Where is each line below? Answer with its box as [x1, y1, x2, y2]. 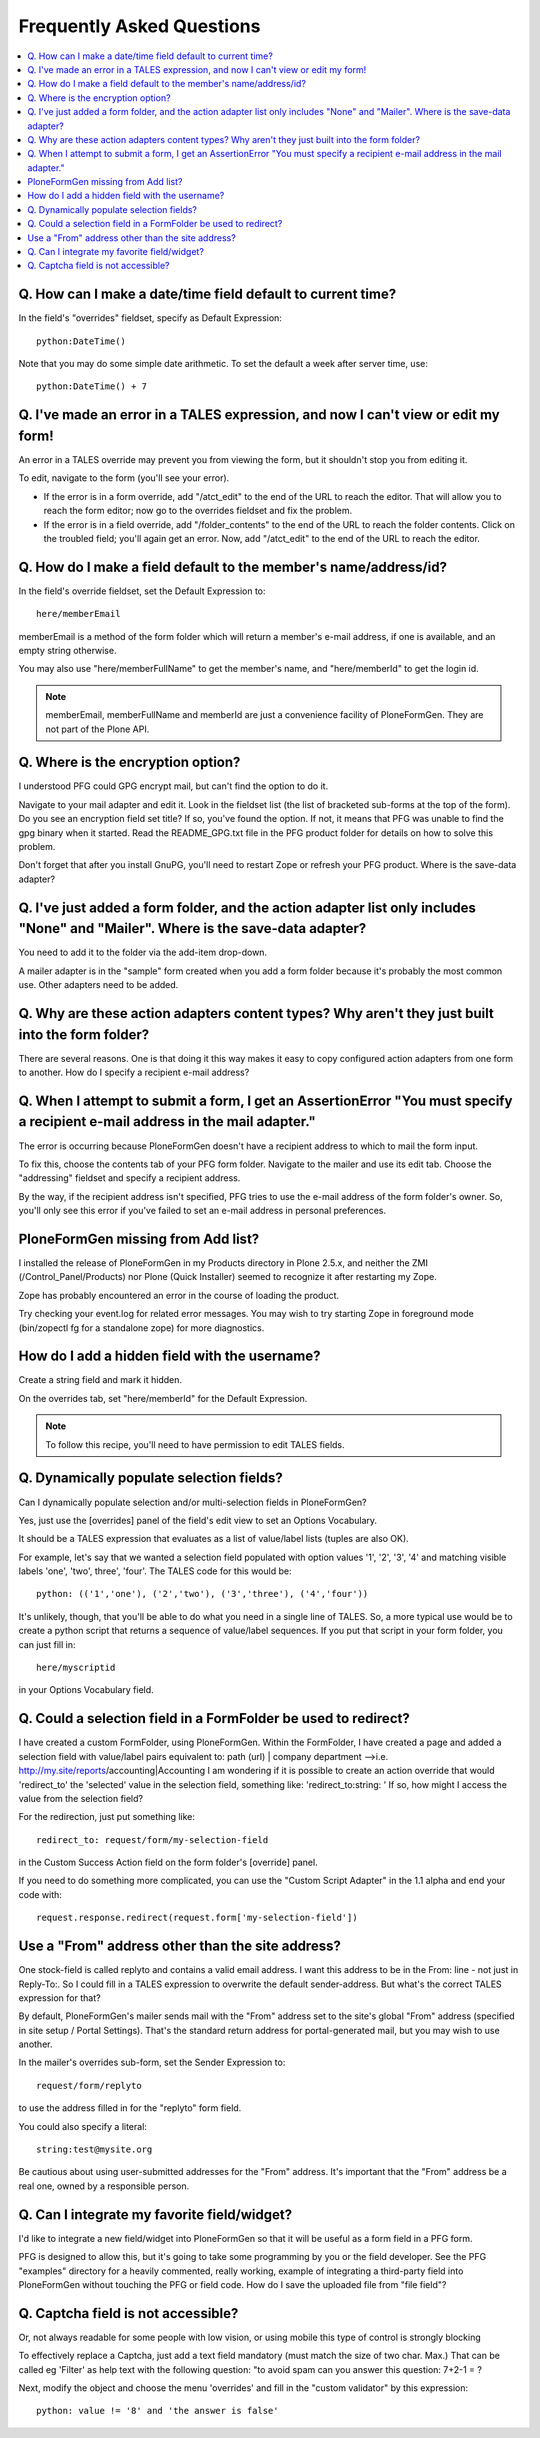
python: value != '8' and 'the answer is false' [36, 2405, 279, 2417]
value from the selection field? [18, 1792, 144, 1804]
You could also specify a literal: [18, 2120, 147, 2132]
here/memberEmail [36, 608, 121, 620]
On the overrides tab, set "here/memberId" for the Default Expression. [18, 1392, 308, 1404]
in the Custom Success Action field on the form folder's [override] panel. [18, 1856, 319, 1869]
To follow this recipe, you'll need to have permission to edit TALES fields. [45, 1438, 345, 1450]
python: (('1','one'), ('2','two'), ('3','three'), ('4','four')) [36, 1588, 369, 1600]
